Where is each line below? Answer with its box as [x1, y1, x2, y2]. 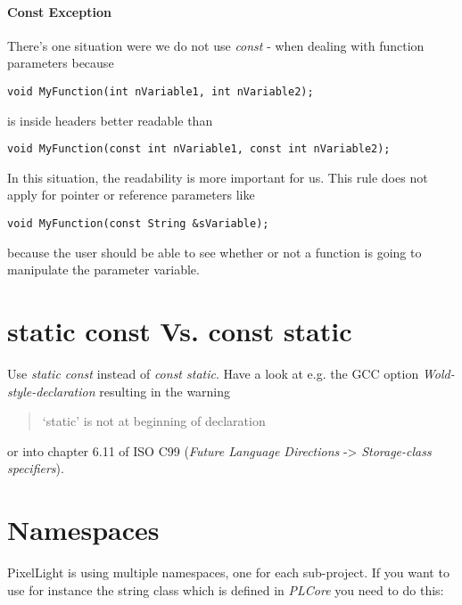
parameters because [7, 53, 114, 72]
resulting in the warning [99, 381, 231, 400]
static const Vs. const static [7, 313, 352, 349]
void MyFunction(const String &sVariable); [7, 217, 269, 231]
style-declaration [7, 381, 95, 400]
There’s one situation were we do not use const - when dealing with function [7, 36, 425, 54]
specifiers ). [7, 459, 64, 478]
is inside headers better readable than [7, 110, 213, 129]
